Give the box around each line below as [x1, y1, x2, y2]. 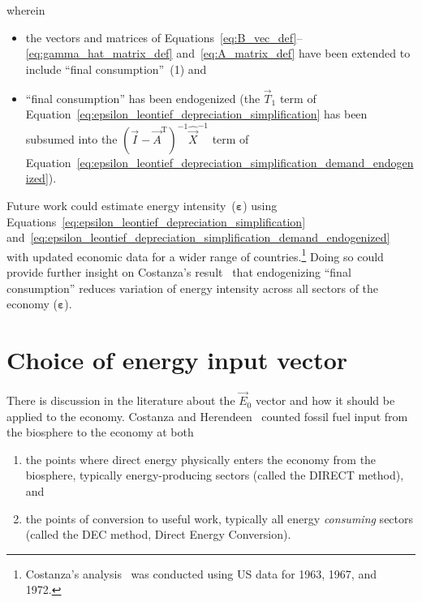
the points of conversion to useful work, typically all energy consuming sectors [25, 510, 414, 527]
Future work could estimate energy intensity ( [6, 196, 236, 213]
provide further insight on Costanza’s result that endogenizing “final [6, 263, 351, 280]
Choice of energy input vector [6, 342, 348, 376]
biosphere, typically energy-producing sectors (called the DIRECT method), [25, 467, 404, 484]
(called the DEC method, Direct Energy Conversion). [25, 526, 291, 543]
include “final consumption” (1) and [25, 60, 207, 77]
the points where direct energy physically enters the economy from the [25, 450, 377, 467]
